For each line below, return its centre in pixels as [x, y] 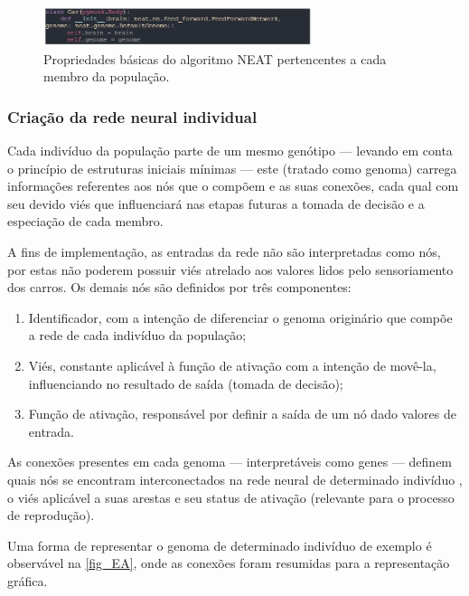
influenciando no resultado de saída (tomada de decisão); [186, 383]
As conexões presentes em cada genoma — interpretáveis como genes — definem [230, 462]
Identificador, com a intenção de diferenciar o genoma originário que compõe [240, 317]
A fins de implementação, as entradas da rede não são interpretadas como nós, [224, 252]
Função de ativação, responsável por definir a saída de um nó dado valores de [242, 414]
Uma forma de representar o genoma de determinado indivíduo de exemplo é [220, 545]
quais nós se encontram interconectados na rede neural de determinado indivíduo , [235, 480]
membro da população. [107, 76]
